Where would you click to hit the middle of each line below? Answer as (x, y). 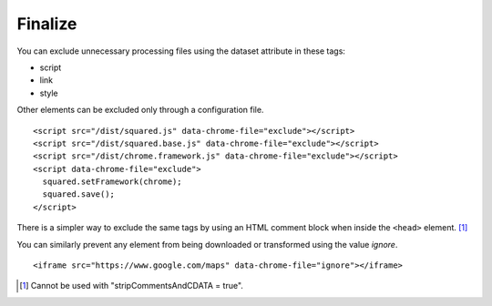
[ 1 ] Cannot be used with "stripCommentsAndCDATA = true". (131, 286)
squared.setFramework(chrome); (112, 182)
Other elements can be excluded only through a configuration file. (140, 110)
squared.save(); (79, 194)
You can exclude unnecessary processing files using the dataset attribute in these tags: (181, 51)
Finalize (47, 24)
